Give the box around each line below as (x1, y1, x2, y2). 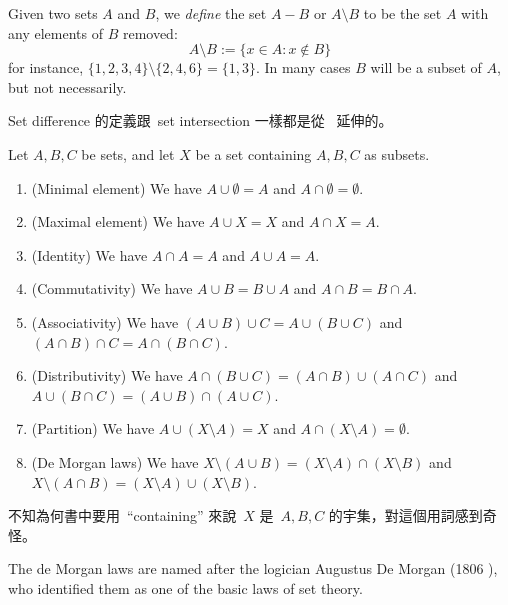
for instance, (8, 57, 84, 78)
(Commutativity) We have (31, 278, 193, 299)
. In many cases (255, 57, 351, 78)
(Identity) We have (31, 244, 148, 265)
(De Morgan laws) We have (31, 451, 199, 472)
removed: (122, 22, 178, 43)
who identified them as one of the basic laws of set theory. (8, 577, 363, 598)
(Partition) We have (31, 418, 155, 439)
